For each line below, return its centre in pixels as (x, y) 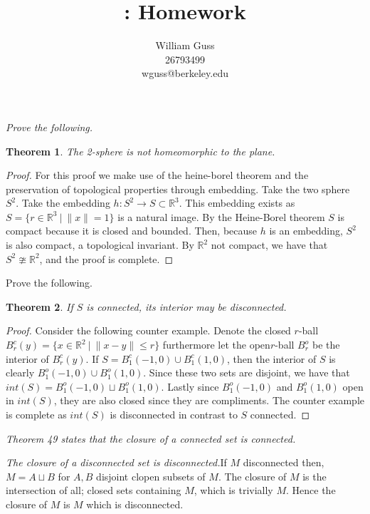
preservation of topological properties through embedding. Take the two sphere (178, 189)
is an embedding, (306, 231)
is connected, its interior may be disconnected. (186, 306)
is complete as (36, 414)
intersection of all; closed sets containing (94, 490)
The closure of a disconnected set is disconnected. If (116, 462)
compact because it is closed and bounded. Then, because (132, 231)
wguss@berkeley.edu (185, 73)
